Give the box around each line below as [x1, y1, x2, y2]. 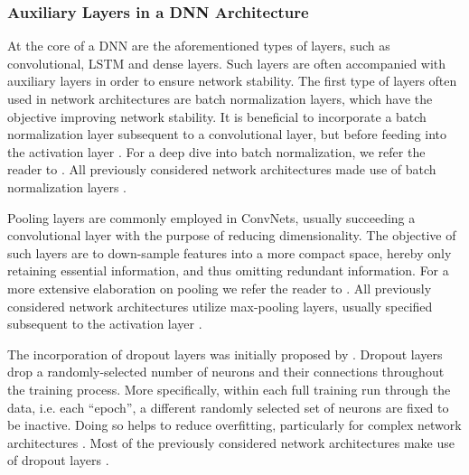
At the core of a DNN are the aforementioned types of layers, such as [7, 36, 390, 55]
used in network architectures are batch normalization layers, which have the [7, 89, 433, 107]
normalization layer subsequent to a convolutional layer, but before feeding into [7, 125, 447, 144]
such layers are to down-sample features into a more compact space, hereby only [7, 243, 452, 262]
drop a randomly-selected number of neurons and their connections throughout [7, 362, 445, 381]
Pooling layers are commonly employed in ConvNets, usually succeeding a [7, 208, 416, 227]
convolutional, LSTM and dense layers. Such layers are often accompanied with [7, 53, 446, 72]
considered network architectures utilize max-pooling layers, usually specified [7, 296, 433, 315]
